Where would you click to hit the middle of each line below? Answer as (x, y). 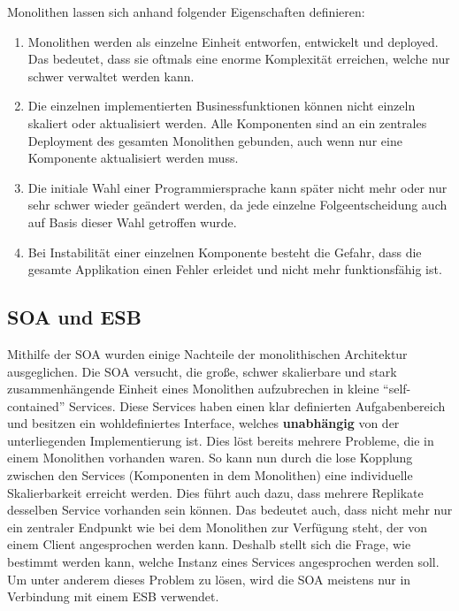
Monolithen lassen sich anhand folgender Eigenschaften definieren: (186, 11)
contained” (36, 405)
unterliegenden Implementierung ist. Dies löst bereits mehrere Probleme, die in (221, 440)
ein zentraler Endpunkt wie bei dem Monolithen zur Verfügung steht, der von (217, 527)
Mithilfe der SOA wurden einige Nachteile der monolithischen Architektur (207, 353)
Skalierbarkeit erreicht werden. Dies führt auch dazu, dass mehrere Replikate (215, 492)
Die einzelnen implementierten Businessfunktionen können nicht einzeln (222, 106)
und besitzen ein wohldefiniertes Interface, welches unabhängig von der (203, 423)
